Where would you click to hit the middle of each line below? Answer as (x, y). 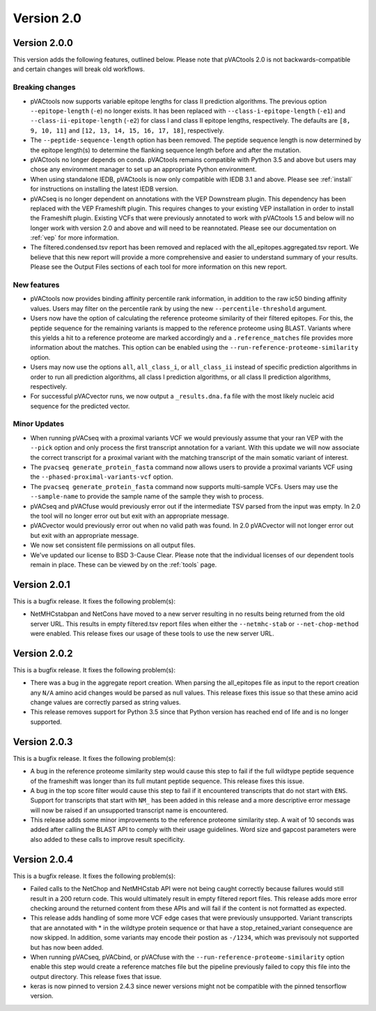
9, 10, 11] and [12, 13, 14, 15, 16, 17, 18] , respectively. (127, 130)
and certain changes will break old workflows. (79, 69)
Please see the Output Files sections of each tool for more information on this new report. (159, 267)
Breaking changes (44, 87)
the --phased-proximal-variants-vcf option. (102, 477)
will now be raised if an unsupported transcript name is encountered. (129, 810)
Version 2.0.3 (43, 742)
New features (36, 285)
